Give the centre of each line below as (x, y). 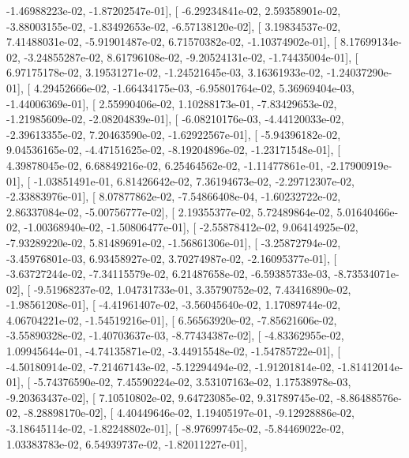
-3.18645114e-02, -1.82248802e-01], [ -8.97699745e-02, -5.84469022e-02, (175, 428)
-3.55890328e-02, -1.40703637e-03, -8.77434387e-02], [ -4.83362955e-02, (175, 335)
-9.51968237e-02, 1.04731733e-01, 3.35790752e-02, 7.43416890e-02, (192, 289)
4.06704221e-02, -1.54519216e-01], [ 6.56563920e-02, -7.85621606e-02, (172, 319)
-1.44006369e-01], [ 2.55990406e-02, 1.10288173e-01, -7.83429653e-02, (172, 103)
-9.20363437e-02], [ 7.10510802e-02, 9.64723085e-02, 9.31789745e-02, (170, 397)
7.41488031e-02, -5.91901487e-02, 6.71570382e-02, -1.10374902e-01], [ (172, 41)
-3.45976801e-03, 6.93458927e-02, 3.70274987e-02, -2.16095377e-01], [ (172, 258)
